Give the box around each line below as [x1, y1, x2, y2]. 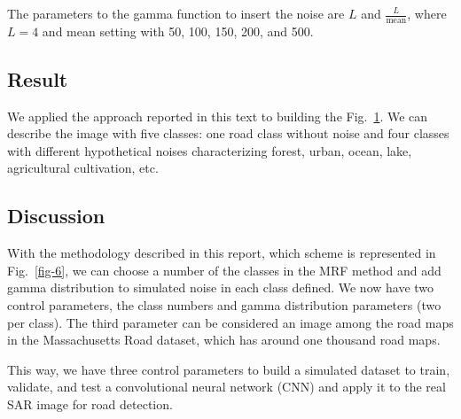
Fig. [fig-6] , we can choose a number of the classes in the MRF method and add [7, 260, 441, 279]
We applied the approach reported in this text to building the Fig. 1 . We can [7, 106, 428, 125]
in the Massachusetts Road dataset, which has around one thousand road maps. [7, 330, 441, 349]
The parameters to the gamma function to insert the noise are [7, 4, 345, 22]
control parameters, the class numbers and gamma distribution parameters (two [7, 295, 441, 314]
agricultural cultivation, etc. [7, 159, 159, 177]
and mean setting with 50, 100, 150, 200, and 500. [42, 21, 314, 40]
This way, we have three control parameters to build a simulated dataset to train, [7, 360, 450, 378]
